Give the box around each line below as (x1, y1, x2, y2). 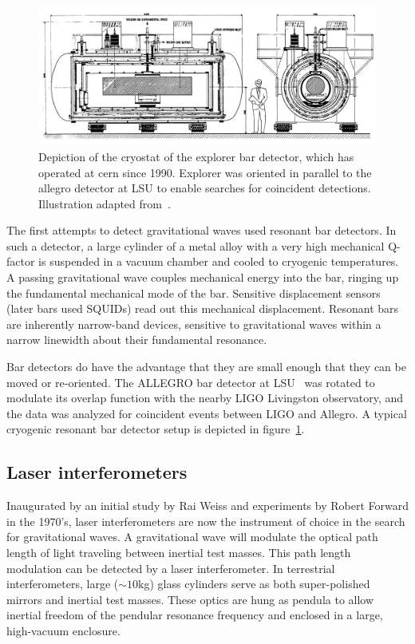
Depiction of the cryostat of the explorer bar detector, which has (38, 148, 354, 164)
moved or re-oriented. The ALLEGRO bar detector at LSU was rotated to (6, 373, 375, 390)
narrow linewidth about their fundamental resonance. (6, 331, 267, 348)
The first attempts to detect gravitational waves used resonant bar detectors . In (6, 222, 397, 239)
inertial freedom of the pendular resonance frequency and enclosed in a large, (6, 606, 383, 623)
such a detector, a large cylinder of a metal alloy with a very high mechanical (6, 237, 385, 254)
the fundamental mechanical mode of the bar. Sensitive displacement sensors (6, 284, 381, 301)
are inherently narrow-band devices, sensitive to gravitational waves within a (6, 315, 381, 332)
